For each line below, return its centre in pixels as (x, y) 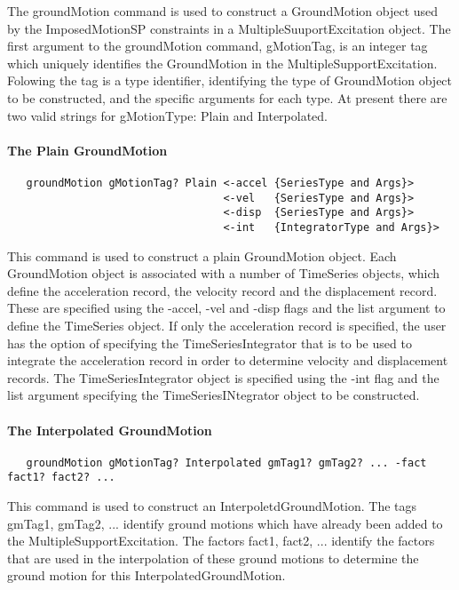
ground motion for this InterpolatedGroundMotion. (146, 575)
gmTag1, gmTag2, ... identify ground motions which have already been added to (225, 523)
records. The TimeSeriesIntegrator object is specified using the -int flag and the (223, 377)
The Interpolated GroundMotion (110, 430)
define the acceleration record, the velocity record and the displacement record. (222, 290)
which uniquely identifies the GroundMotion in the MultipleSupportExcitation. (222, 63)
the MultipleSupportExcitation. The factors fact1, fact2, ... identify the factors (221, 541)
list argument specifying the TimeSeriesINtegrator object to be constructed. (214, 395)
